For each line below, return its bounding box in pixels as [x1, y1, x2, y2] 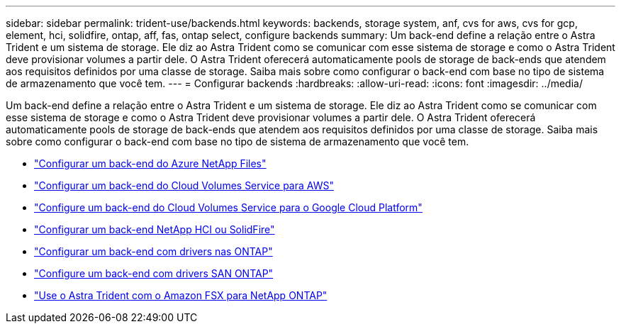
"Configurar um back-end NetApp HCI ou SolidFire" [34, 223, 275, 235]
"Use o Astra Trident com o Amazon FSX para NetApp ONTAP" [34, 289, 328, 301]
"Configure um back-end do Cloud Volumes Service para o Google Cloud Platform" [34, 201, 423, 213]
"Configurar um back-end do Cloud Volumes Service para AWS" [34, 179, 334, 191]
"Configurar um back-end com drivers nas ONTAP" [34, 245, 273, 257]
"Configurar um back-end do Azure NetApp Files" [34, 157, 267, 169]
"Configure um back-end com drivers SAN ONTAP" [34, 267, 274, 279]
